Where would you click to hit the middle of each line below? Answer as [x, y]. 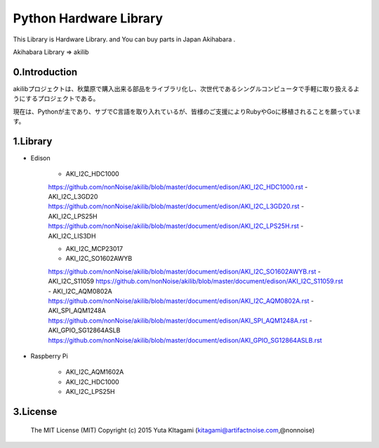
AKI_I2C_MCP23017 [94, 249]
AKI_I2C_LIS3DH [72, 236]
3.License [35, 411]
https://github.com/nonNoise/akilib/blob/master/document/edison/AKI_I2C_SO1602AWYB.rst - [184, 271]
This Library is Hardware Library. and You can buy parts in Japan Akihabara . [124, 39]
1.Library [33, 141]
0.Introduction [45, 72]
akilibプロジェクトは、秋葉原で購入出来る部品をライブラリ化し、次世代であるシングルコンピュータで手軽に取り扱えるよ [186, 88]
